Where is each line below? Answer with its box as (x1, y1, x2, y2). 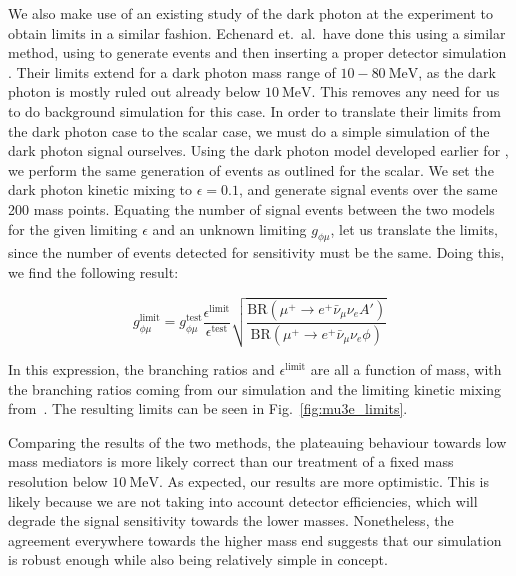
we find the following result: (8, 261, 179, 282)
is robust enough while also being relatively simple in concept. (8, 549, 388, 570)
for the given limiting (8, 218, 138, 239)
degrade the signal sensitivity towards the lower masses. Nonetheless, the (8, 510, 454, 531)
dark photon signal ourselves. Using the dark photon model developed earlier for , (8, 140, 509, 161)
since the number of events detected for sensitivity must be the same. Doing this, (8, 242, 505, 263)
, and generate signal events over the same (238, 179, 498, 200)
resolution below (8, 471, 108, 492)
